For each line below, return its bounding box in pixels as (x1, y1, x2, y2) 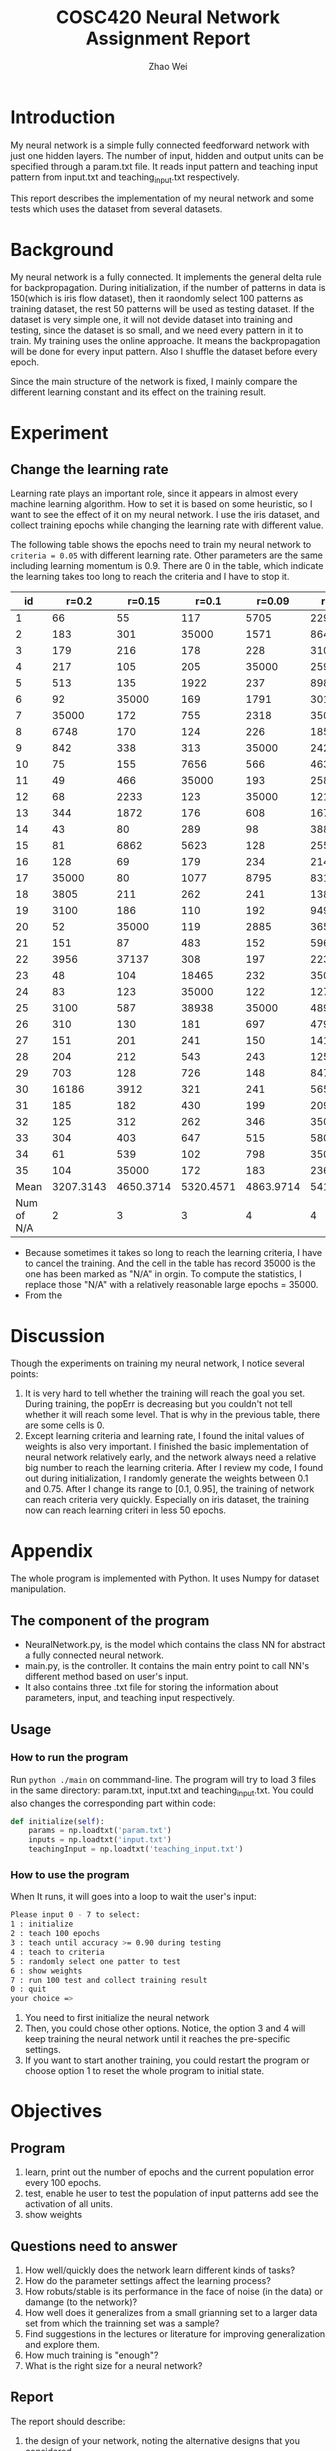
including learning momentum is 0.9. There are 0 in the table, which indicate (10, 560, 324, 572)
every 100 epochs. (24, 2177, 102, 2189)
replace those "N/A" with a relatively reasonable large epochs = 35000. (24, 1279, 319, 1291)
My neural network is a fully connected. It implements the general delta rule (10, 271, 322, 283)
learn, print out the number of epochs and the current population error (24, 2166, 315, 2178)
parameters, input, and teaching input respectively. (24, 1692, 235, 1704)
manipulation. (10, 1583, 67, 1595)
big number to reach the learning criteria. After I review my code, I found (24, 1462, 324, 1474)
